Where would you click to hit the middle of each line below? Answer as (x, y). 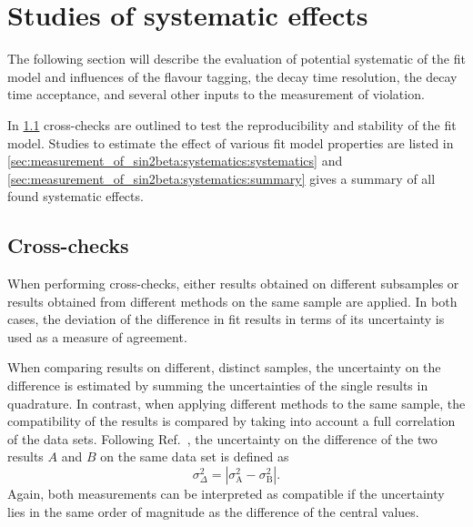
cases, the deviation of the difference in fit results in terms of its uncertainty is (226, 319)
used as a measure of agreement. (97, 336)
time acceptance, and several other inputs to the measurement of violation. (216, 94)
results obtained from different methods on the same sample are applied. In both (232, 301)
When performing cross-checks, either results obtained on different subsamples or (233, 284)
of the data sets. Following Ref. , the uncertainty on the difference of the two (222, 438)
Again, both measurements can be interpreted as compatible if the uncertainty (226, 494)
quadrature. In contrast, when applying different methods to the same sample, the (236, 403)
